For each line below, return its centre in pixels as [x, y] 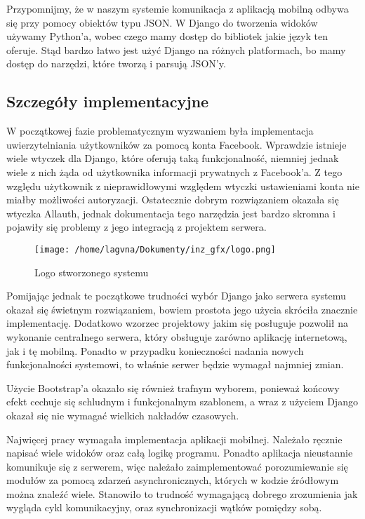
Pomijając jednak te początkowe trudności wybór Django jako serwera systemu [176, 296]
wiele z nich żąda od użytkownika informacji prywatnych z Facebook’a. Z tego [174, 171]
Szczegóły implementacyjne [108, 101]
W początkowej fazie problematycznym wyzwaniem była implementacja [160, 131]
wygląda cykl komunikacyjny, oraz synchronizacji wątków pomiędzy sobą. [164, 507]
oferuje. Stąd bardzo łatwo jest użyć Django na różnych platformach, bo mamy [176, 49]
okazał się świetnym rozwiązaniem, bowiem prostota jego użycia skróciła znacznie [182, 309]
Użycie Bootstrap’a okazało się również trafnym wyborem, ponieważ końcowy [173, 387]
